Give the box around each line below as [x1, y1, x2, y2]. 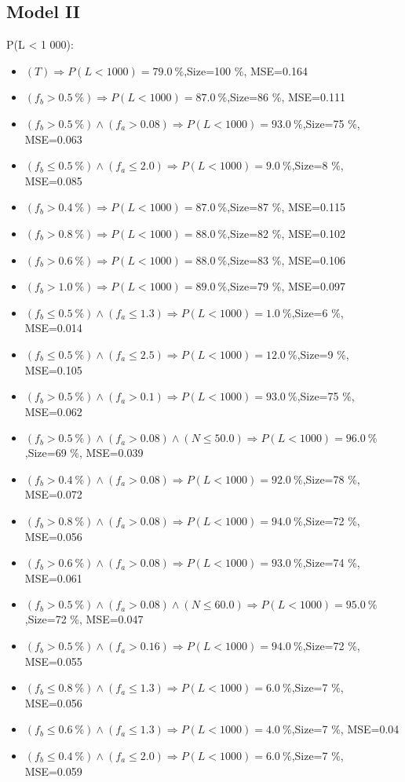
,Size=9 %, [297, 345, 349, 362]
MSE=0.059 [24, 762, 82, 779]
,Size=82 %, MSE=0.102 [227, 225, 345, 241]
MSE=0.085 [24, 172, 82, 188]
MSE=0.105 [24, 361, 82, 378]
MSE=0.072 [24, 486, 82, 502]
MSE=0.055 [24, 652, 82, 669]
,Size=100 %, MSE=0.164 [184, 62, 308, 79]
